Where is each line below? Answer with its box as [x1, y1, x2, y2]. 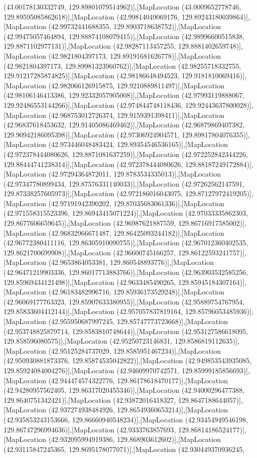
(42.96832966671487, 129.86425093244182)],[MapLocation [48, 227, 224, 238]
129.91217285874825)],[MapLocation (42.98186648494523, [4, 70, 180, 81]
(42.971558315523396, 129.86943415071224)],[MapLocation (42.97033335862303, [4, 208, 248, 218]
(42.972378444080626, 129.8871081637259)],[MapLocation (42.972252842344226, [4, 148, 248, 159]
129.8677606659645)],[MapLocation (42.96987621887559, [4, 218, 176, 228]
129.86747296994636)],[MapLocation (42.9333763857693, [4, 424, 176, 434]
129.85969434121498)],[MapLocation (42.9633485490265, [4, 276, 176, 287]
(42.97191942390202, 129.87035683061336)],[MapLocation [48, 198, 224, 208]
